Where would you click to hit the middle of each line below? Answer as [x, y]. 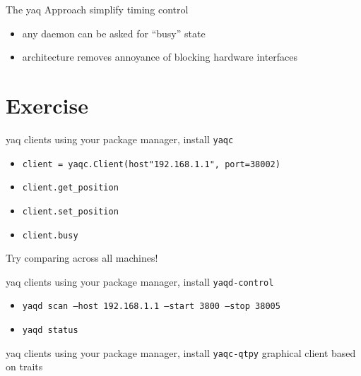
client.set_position [70, 211]
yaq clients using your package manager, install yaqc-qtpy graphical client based [181, 352]
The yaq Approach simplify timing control [97, 9]
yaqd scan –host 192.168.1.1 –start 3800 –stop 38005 [151, 307]
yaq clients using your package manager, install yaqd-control [140, 281]
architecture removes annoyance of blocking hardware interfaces [160, 57]
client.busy [50, 235]
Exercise [47, 105]
